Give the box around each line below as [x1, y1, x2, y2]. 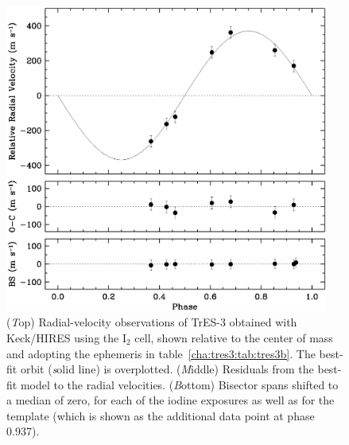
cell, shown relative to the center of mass [134, 329, 333, 345]
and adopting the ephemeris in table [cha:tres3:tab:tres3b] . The [6, 345, 316, 361]
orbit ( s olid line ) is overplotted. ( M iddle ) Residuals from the [20, 361, 314, 377]
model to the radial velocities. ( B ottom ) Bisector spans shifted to [20, 376, 339, 392]
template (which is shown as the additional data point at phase [6, 407, 315, 424]
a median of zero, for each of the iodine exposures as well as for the [6, 392, 335, 408]
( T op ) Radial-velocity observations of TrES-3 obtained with [6, 314, 297, 330]
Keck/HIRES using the [6, 329, 119, 345]
